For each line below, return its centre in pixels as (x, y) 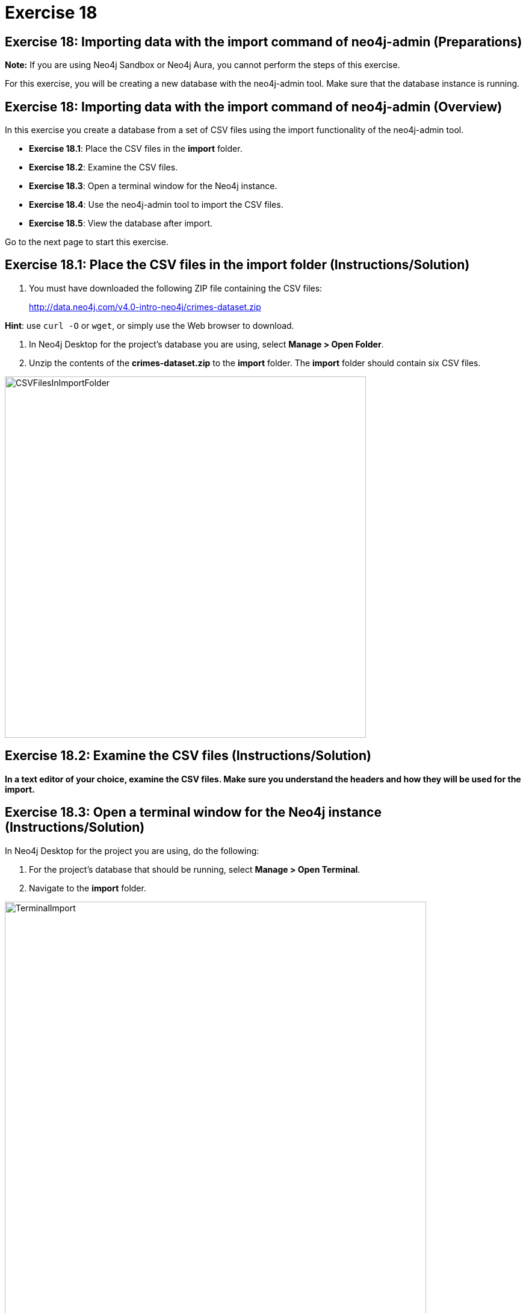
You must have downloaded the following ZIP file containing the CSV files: (176, 288)
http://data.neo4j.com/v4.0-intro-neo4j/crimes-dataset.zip (145, 307)
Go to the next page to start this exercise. (87, 242)
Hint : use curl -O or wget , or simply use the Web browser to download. (150, 325)
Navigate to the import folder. (88, 888)
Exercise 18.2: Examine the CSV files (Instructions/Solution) (188, 756)
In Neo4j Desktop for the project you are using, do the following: (132, 850)
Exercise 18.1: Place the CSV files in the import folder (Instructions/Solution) (237, 265)
